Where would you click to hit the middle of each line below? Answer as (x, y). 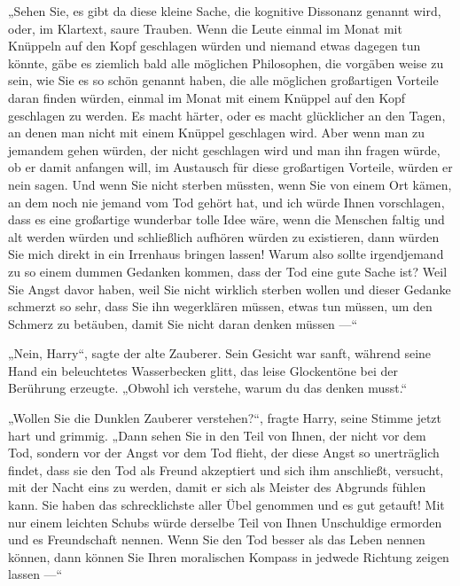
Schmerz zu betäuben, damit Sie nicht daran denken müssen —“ (183, 323)
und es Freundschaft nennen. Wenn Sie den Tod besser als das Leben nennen (217, 539)
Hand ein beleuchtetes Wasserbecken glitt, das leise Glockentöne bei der (203, 370)
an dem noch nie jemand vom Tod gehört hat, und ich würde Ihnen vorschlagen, (226, 202)
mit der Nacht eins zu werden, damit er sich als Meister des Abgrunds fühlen (217, 487)
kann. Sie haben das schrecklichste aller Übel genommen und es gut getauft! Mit (226, 505)
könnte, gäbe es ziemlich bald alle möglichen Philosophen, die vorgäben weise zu (226, 63)
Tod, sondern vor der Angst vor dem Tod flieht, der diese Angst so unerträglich (224, 453)
